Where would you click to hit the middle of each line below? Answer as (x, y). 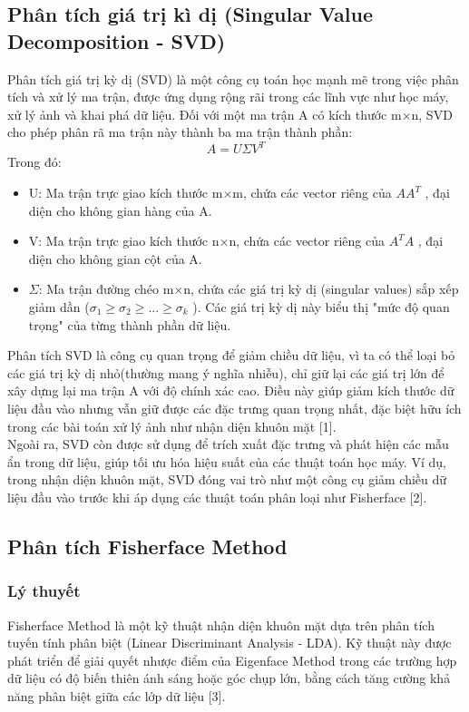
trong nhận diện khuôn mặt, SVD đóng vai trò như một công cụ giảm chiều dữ (227, 479)
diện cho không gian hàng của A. (120, 210)
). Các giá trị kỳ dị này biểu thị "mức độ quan (321, 307)
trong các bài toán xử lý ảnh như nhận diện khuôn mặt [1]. (172, 426)
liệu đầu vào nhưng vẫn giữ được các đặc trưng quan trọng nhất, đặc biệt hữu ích (234, 408)
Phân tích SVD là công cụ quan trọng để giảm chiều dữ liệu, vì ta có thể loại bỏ (231, 355)
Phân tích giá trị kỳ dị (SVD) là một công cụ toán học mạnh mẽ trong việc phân (233, 78)
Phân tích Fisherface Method (147, 546)
